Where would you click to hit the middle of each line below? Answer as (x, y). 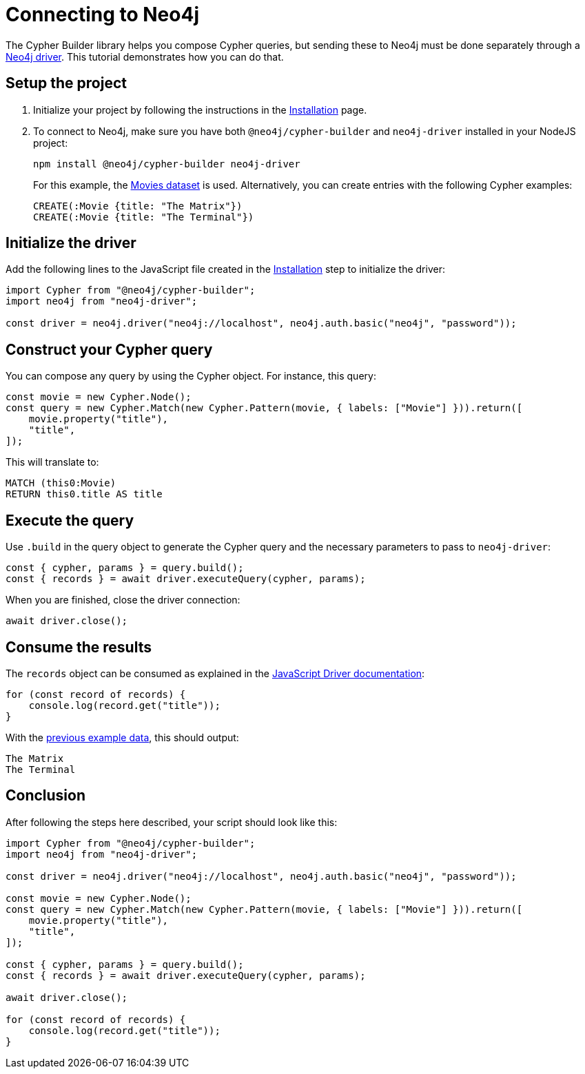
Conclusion (46, 796)
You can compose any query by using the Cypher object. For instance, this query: (191, 376)
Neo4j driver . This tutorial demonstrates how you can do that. (145, 56)
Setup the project (66, 83)
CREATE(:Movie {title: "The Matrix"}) (138, 206)
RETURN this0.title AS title (84, 494)
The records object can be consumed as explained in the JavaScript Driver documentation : (215, 673)
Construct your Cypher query (109, 349)
